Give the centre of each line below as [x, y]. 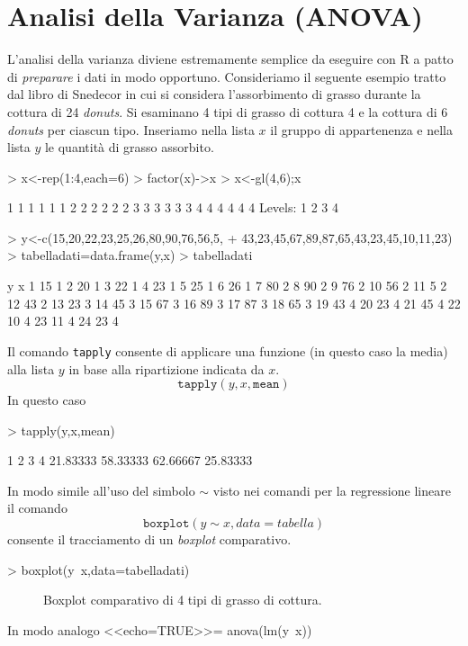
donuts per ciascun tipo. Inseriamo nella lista [131, 129]
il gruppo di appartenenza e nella [361, 129]
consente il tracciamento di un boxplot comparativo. [149, 539]
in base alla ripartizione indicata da [166, 368]
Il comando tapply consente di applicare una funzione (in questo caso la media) [228, 350]
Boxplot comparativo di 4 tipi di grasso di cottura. [183, 600]
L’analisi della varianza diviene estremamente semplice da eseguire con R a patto [230, 59]
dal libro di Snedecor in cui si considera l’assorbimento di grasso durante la [214, 94]
